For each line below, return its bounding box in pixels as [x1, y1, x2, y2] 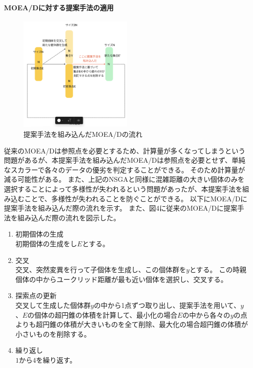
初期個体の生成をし [15, 238, 77, 248]
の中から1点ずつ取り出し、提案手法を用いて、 [94, 300, 241, 310]
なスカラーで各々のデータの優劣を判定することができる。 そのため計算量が [4, 164, 245, 174]
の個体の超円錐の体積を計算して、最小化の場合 [27, 309, 178, 320]
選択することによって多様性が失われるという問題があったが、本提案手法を [4, 184, 242, 194]
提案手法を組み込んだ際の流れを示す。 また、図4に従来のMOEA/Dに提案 [4, 203, 237, 213]
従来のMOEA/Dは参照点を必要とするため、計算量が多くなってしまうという [4, 145, 246, 155]
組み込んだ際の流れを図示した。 [17, 212, 120, 222]
